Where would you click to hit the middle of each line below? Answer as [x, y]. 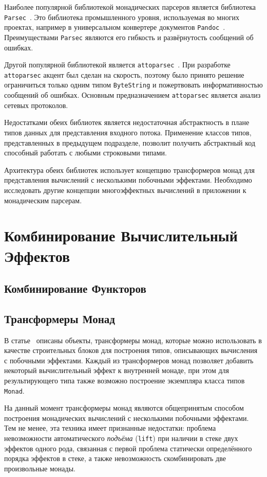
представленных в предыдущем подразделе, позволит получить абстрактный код [130, 142]
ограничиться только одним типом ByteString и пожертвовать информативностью [133, 85]
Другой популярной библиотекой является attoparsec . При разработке [117, 65]
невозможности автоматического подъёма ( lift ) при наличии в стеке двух [121, 438]
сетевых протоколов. [36, 105]
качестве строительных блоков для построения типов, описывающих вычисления [131, 350]
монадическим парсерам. [43, 200]
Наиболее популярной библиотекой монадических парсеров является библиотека [130, 7]
